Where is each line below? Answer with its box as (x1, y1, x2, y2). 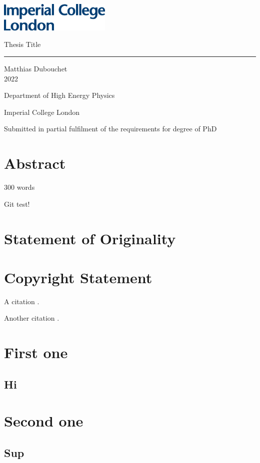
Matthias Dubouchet (4, 63, 67, 74)
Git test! (4, 198, 30, 209)
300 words (4, 182, 35, 192)
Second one (4, 411, 83, 431)
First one (4, 342, 68, 363)
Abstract (4, 153, 66, 173)
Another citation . (4, 313, 59, 323)
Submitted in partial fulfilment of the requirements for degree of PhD (4, 123, 217, 134)
